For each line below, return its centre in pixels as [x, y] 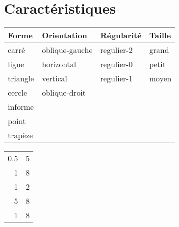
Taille [160, 35]
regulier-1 [116, 78]
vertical [55, 78]
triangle [21, 78]
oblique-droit [64, 93]
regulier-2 [116, 50]
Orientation [64, 35]
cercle [18, 93]
